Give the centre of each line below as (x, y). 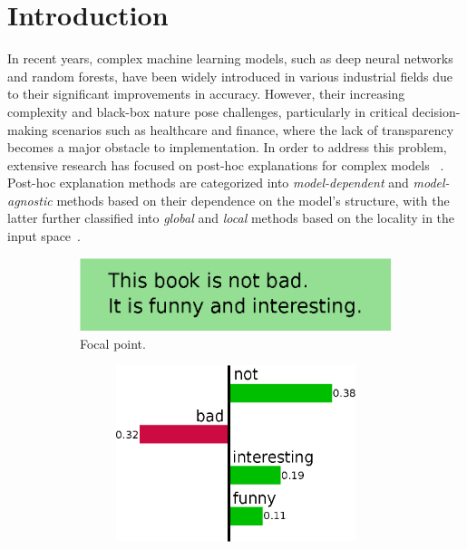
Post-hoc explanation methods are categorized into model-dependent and (208, 183)
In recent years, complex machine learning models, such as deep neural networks (230, 58)
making (28, 129)
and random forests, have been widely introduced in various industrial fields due (230, 76)
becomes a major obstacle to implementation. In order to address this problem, (227, 147)
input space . (44, 236)
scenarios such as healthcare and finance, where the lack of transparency (253, 129)
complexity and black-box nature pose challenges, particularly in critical (208, 111)
